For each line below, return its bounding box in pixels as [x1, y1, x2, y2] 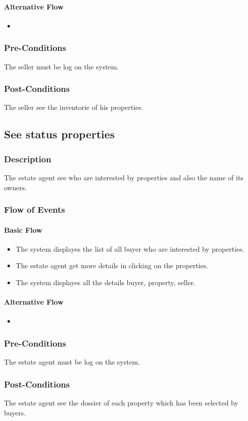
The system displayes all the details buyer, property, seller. [15, 277, 196, 288]
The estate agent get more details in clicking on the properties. [15, 260, 209, 271]
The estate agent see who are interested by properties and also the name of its [4, 172, 244, 183]
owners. [4, 182, 27, 192]
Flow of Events [4, 203, 65, 216]
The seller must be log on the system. [4, 61, 119, 71]
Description [4, 152, 51, 165]
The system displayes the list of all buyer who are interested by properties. [15, 243, 245, 254]
